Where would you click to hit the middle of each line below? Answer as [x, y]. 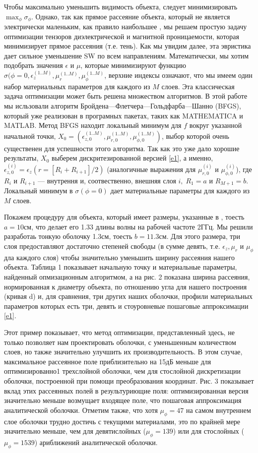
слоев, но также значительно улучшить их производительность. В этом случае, [123, 352]
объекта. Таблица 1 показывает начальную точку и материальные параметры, [121, 267]
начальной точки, [30, 136]
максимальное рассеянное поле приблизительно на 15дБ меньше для [108, 361]
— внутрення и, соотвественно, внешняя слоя [107, 180]
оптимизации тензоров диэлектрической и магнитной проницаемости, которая [122, 36]
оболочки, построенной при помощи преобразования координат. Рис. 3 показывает [129, 380]
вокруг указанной [216, 125]
